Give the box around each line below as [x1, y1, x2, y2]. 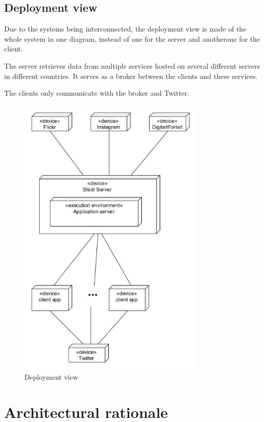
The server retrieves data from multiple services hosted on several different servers [4, 60, 260, 71]
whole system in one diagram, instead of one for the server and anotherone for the [4, 33, 260, 44]
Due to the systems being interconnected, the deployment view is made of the [4, 23, 247, 34]
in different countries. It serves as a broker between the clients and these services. [4, 70, 258, 81]
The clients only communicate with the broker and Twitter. [4, 88, 190, 98]
